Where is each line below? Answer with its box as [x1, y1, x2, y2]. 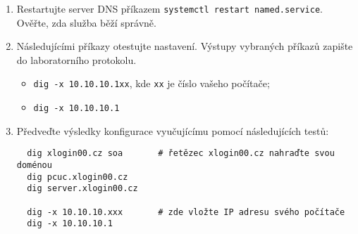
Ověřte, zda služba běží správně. [16, 15, 156, 30]
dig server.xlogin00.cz [27, 183, 138, 194]
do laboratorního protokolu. [16, 52, 137, 67]
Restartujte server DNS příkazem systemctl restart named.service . [16, 1, 323, 15]
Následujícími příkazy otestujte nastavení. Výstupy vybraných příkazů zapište [16, 39, 353, 53]
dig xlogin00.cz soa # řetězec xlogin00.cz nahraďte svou [27, 148, 335, 159]
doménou [16, 160, 52, 170]
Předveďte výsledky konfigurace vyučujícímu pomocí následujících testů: [16, 123, 329, 138]
